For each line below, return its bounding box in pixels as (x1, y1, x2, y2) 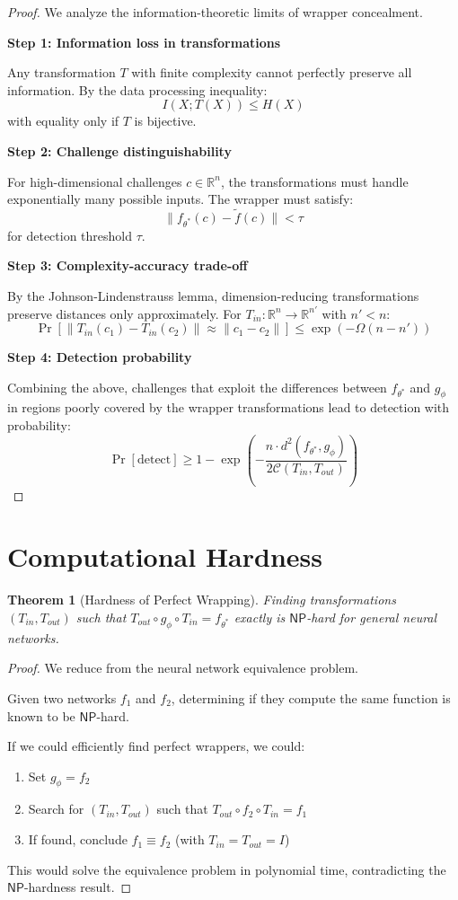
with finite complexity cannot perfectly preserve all (131, 63, 412, 82)
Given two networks (7, 688, 117, 707)
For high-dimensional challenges (7, 172, 182, 190)
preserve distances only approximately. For (7, 304, 242, 322)
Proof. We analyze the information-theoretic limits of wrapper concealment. (7, 3, 423, 21)
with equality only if (7, 111, 119, 130)
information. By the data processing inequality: (7, 80, 268, 99)
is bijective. (134, 111, 197, 130)
